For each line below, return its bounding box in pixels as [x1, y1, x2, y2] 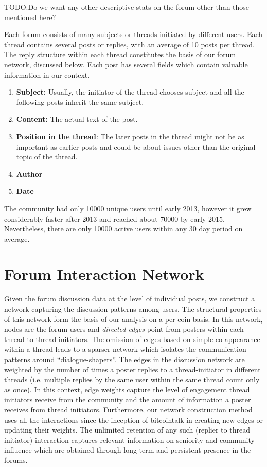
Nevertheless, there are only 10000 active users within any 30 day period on [4, 223, 243, 234]
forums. [4, 454, 28, 465]
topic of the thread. [16, 151, 78, 162]
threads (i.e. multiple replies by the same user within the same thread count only [4, 374, 260, 385]
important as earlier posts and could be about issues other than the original [16, 141, 256, 152]
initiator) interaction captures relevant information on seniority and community [4, 434, 255, 445]
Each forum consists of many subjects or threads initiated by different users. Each [4, 29, 263, 40]
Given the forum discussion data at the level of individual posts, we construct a [4, 293, 255, 304]
